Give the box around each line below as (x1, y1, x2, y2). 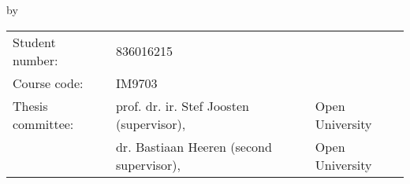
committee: (13, 114, 74, 133)
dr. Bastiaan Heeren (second (115, 137, 272, 156)
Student (13, 32, 56, 51)
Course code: (13, 73, 84, 92)
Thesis (13, 96, 48, 115)
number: (13, 50, 58, 69)
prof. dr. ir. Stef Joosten (115, 96, 249, 115)
